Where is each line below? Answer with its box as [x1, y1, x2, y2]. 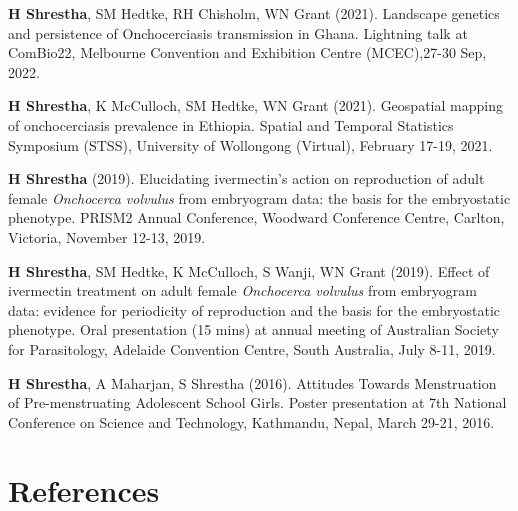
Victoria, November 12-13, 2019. [8, 226, 206, 247]
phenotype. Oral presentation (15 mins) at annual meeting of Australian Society [8, 319, 499, 340]
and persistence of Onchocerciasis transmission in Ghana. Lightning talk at [8, 22, 468, 43]
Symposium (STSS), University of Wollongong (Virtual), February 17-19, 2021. [8, 134, 493, 155]
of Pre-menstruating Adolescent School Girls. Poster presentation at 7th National [8, 392, 507, 413]
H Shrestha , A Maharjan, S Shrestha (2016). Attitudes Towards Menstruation [8, 372, 497, 393]
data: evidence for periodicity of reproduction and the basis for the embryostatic [8, 299, 501, 320]
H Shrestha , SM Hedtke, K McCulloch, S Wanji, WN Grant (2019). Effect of [8, 260, 490, 281]
